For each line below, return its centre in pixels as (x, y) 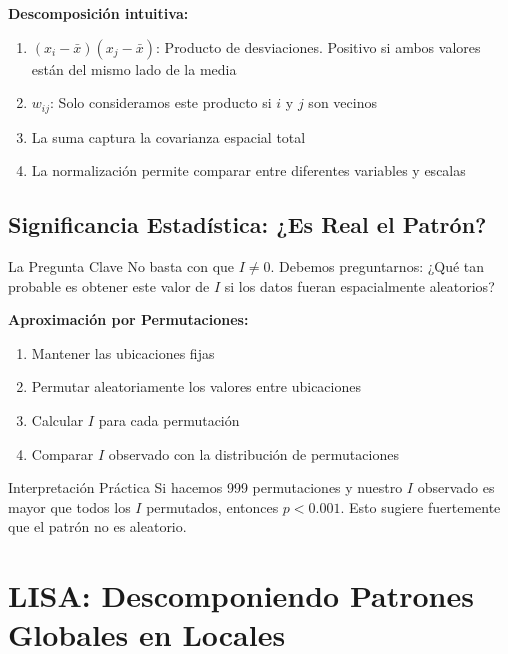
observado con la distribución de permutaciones (253, 453)
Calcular (57, 420)
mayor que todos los (69, 506)
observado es (456, 487)
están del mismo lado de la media (134, 68)
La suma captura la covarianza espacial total (168, 136)
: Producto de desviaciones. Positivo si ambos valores (318, 46)
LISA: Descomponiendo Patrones (241, 595)
